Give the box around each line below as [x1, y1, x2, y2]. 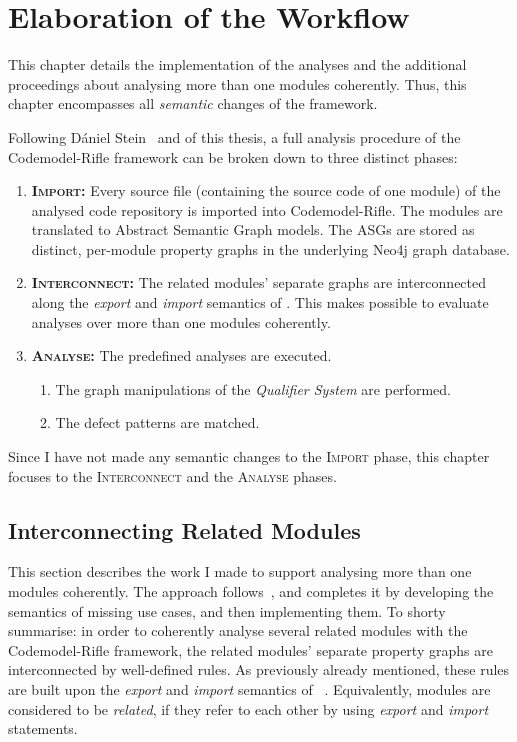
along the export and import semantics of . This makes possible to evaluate [31, 292, 489, 313]
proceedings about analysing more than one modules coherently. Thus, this [8, 73, 467, 94]
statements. [8, 718, 78, 739]
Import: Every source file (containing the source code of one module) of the [31, 180, 501, 201]
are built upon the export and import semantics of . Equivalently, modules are [8, 678, 491, 699]
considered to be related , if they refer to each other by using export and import [8, 698, 489, 719]
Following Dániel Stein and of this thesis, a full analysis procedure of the [8, 126, 461, 147]
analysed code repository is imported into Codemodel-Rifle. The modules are [31, 199, 503, 220]
